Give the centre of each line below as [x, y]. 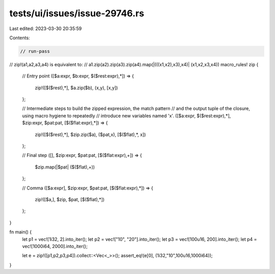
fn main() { [21, 232]
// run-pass [35, 51]
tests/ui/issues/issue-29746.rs [77, 13]
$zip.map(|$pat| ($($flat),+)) [65, 167]
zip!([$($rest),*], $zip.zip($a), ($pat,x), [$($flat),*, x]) [90, 134]
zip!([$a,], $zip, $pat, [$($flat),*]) [70, 199]
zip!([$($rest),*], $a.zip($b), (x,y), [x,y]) [76, 88]
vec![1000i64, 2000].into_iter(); [55, 246]
